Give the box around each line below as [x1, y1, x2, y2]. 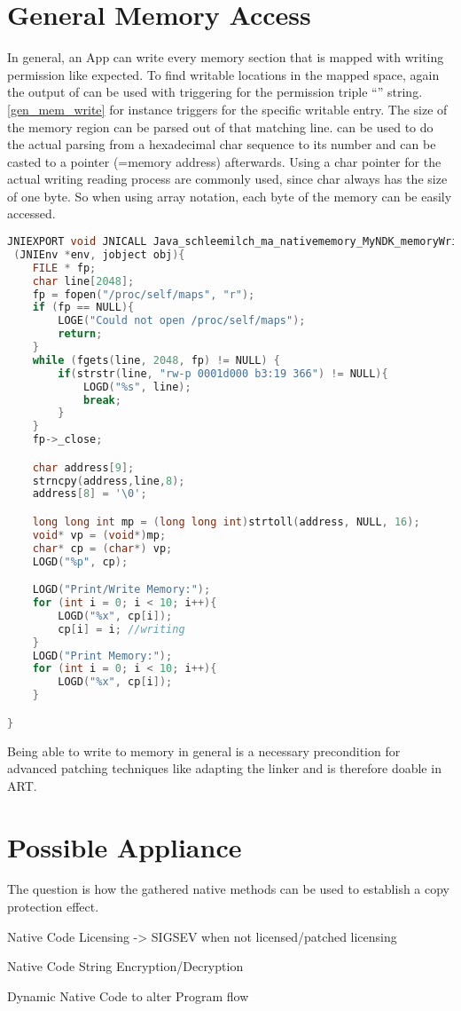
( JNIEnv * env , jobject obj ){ [13, 248, 185, 261]
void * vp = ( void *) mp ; [32, 528, 167, 541]
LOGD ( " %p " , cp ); [32, 555, 129, 568]
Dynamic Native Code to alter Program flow [7, 986, 249, 1005]
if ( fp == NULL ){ [32, 301, 135, 314]
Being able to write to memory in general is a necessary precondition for [7, 741, 401, 760]
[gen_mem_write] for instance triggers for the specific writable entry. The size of [7, 99, 448, 118]
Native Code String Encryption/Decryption [7, 957, 244, 975]
